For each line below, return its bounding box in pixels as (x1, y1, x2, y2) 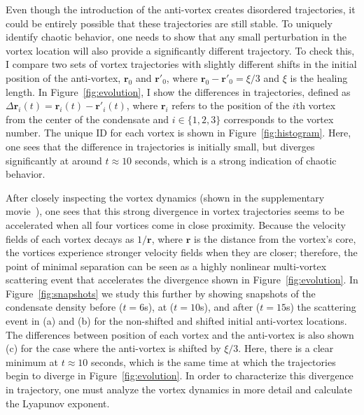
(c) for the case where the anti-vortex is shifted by (6, 341, 221, 356)
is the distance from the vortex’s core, (194, 231, 356, 246)
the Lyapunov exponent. (6, 395, 110, 410)
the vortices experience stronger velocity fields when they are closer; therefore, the (6, 245, 358, 260)
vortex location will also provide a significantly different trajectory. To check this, (6, 43, 355, 57)
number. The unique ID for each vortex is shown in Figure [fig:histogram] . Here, (6, 125, 351, 140)
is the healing (290, 70, 348, 85)
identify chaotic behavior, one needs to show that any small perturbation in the (6, 29, 346, 44)
